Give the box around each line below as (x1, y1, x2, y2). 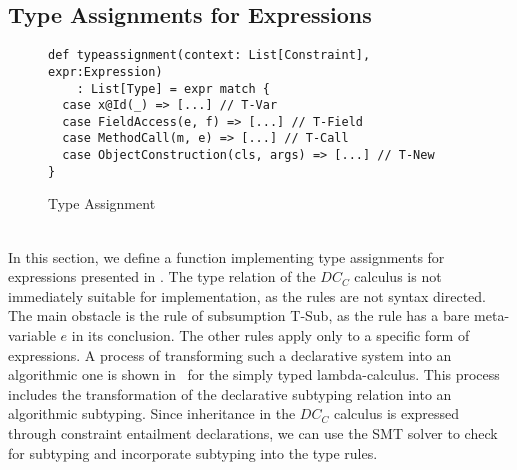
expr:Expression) (48, 64, 163, 79)
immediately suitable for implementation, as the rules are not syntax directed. (8, 285, 487, 306)
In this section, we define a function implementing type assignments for (8, 246, 445, 267)
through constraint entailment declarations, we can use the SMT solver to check (8, 422, 498, 443)
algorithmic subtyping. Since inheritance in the (8, 403, 296, 424)
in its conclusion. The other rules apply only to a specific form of (71, 325, 470, 346)
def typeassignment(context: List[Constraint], (48, 48, 371, 63)
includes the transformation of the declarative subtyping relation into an (8, 383, 452, 404)
